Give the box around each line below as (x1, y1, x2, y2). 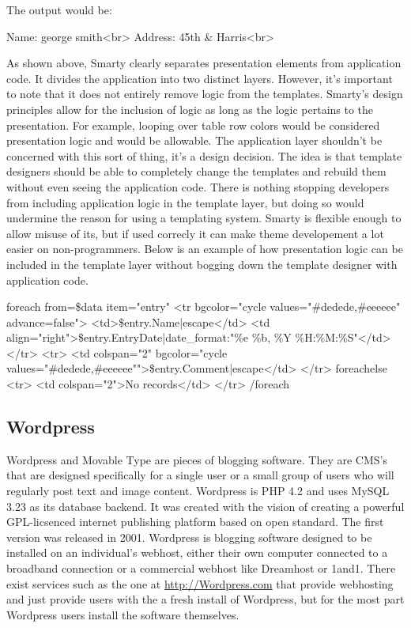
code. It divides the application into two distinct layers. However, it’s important (6, 70, 393, 86)
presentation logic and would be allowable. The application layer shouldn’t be (6, 132, 383, 149)
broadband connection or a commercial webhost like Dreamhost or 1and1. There (6, 560, 396, 577)
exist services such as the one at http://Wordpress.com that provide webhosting (6, 575, 394, 592)
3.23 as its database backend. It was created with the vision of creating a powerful (6, 497, 405, 514)
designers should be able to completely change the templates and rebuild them (6, 163, 386, 180)
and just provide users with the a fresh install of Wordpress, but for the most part (6, 591, 405, 607)
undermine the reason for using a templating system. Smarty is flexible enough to (6, 210, 402, 226)
